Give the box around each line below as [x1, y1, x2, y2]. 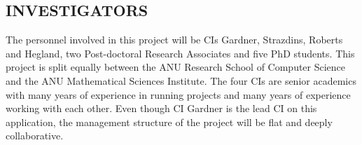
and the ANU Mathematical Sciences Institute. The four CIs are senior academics [6, 73, 356, 88]
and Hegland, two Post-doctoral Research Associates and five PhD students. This [6, 46, 355, 60]
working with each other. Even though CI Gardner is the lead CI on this [6, 101, 317, 116]
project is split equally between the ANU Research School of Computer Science [6, 60, 346, 74]
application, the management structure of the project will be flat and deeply [6, 114, 333, 129]
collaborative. [6, 128, 64, 143]
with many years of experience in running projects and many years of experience [6, 87, 351, 102]
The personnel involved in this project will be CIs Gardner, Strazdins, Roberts [6, 32, 343, 47]
